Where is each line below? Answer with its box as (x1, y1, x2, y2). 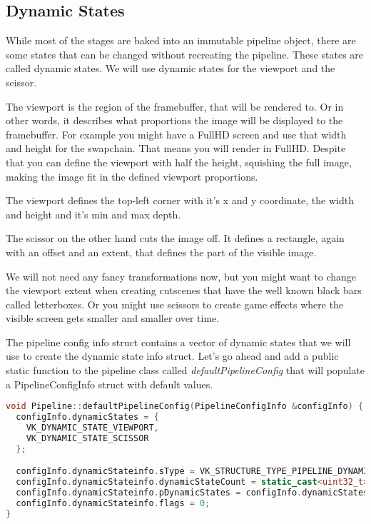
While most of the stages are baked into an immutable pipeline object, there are (6, 33, 356, 48)
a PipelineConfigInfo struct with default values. (6, 376, 213, 391)
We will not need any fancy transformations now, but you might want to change (6, 268, 357, 283)
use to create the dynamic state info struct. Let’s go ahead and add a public (6, 348, 339, 363)
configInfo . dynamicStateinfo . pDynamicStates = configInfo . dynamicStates (16, 488, 369, 498)
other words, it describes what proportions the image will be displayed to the (6, 113, 343, 128)
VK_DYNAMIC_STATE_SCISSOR (26, 433, 149, 443)
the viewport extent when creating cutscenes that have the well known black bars (6, 283, 362, 298)
